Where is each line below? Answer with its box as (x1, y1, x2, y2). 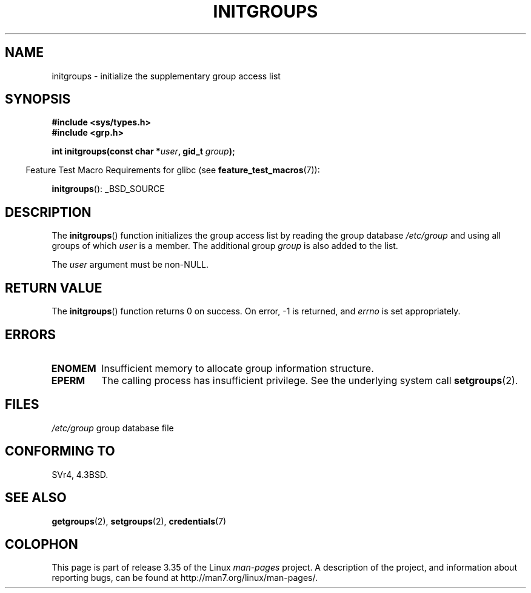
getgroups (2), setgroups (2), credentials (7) (52, 515, 227, 526)
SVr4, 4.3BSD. (52, 469, 109, 480)
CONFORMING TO (5, 443, 115, 459)
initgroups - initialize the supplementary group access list (52, 70, 281, 81)
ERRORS (5, 326, 56, 342)
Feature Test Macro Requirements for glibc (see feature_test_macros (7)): (25, 165, 320, 176)
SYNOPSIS (5, 91, 71, 107)
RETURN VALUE (5, 280, 102, 296)
